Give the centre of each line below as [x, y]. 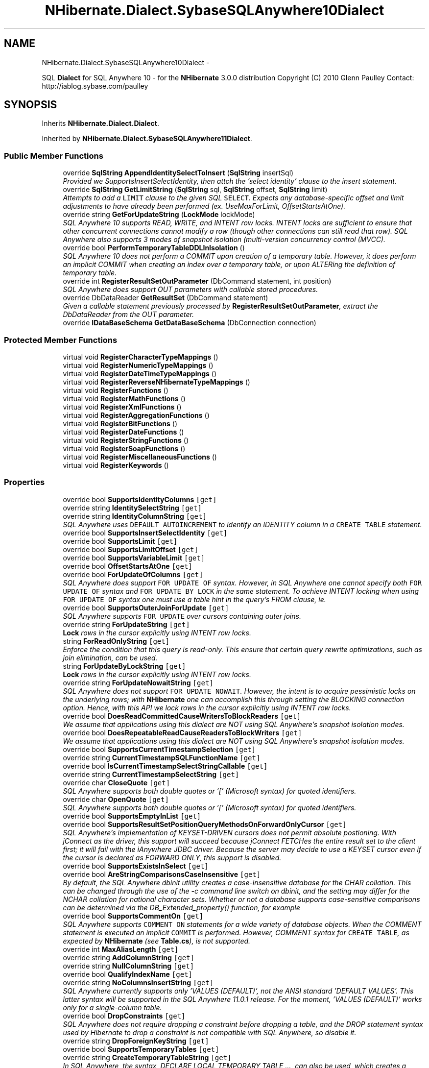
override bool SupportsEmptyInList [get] [132, 816]
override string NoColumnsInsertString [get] [138, 982]
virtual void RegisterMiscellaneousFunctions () [140, 457]
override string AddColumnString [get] [129, 957]
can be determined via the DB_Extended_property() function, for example [181, 907]
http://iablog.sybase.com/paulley [95, 86]
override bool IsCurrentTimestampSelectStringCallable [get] [165, 766]
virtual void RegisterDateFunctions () [123, 432]
